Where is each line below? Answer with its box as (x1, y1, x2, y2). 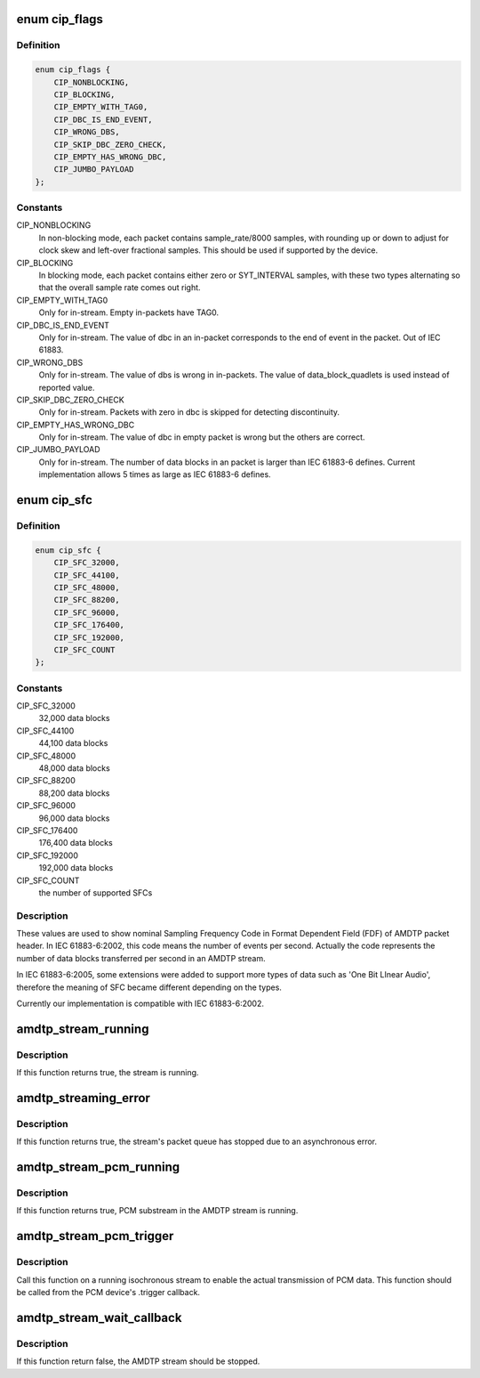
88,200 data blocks (38, 788, 110, 798)
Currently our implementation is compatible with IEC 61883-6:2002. (16, 998, 264, 1009)
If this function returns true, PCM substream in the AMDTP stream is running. (16, 1205, 299, 1216)
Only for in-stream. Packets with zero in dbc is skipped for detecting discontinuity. (38, 407, 340, 417)
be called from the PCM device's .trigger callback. (16, 1287, 200, 1298)
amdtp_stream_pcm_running (16, 1160, 180, 1175)
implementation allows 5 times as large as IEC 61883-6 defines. (38, 469, 271, 480)
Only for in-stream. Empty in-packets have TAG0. (38, 307, 220, 318)
